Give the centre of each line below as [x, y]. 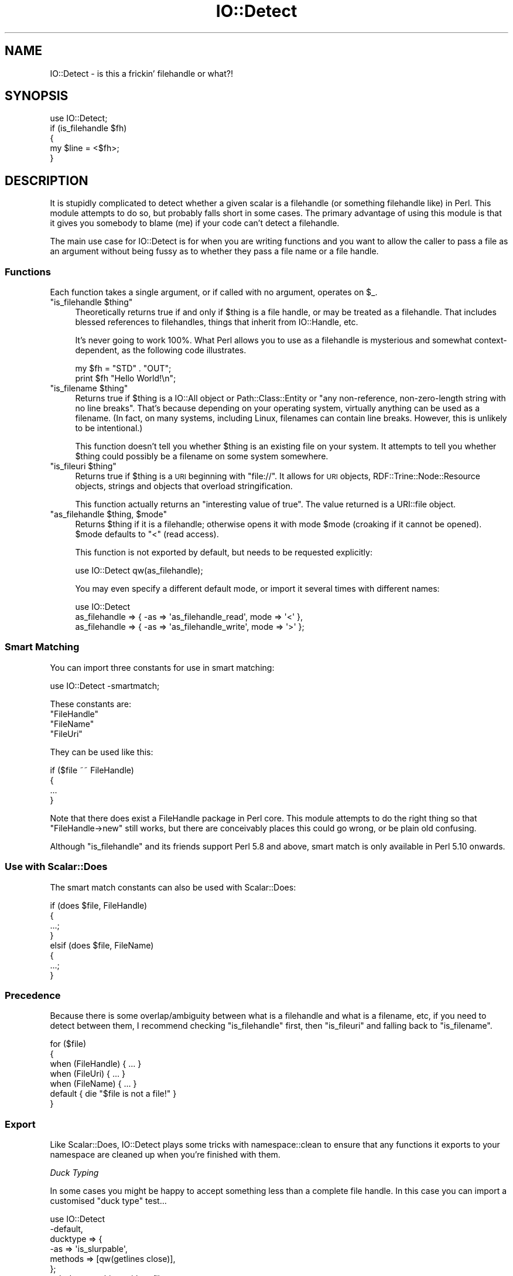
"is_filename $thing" [89, 388]
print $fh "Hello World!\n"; [126, 378]
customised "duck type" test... [108, 1201]
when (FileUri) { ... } [88, 1074]
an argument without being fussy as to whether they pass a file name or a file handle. [214, 251]
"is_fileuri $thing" [83, 466]
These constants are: [91, 704]
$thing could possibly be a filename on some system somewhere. [202, 456]
